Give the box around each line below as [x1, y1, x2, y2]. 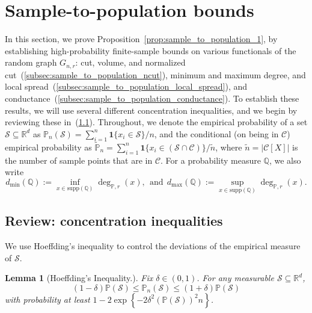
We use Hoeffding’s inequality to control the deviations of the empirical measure [5, 240, 301, 252]
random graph [5, 56, 57, 69]
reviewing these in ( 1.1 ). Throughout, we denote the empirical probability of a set [5, 116, 308, 128]
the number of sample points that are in [5, 153, 153, 166]
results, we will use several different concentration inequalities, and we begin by [5, 104, 298, 116]
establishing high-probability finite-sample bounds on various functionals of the [5, 44, 296, 57]
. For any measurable [197, 271, 274, 284]
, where [215, 140, 242, 153]
